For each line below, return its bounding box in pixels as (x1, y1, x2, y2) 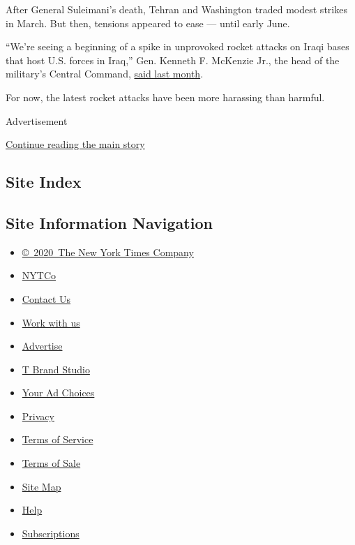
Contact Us (22, 291, 71, 306)
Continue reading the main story (6, 137, 145, 151)
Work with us (22, 315, 80, 329)
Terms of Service (22, 432, 93, 447)
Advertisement (6, 113, 68, 128)
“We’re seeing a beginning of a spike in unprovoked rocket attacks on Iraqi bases (6, 39, 349, 54)
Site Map (22, 479, 61, 493)
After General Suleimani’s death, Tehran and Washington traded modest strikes (6, 2, 347, 16)
